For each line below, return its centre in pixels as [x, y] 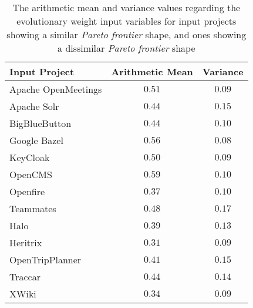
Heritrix [26, 242]
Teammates [33, 208]
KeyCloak [30, 157]
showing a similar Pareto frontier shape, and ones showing [126, 34]
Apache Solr [34, 106]
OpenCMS [31, 174]
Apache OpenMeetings [56, 89]
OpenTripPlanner [45, 260]
